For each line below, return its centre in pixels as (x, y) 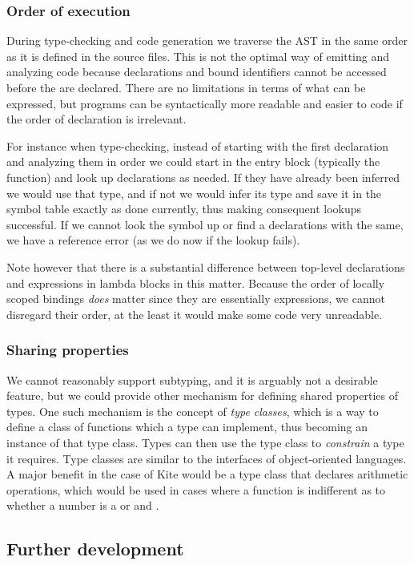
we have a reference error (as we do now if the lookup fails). (153, 240)
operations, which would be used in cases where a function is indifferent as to (196, 489)
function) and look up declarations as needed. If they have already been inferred (203, 177)
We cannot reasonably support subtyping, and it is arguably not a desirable (192, 379)
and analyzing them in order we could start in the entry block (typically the (193, 161)
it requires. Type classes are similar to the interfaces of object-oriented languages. (207, 458)
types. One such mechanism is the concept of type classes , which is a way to (193, 411)
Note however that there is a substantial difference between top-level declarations (206, 266)
